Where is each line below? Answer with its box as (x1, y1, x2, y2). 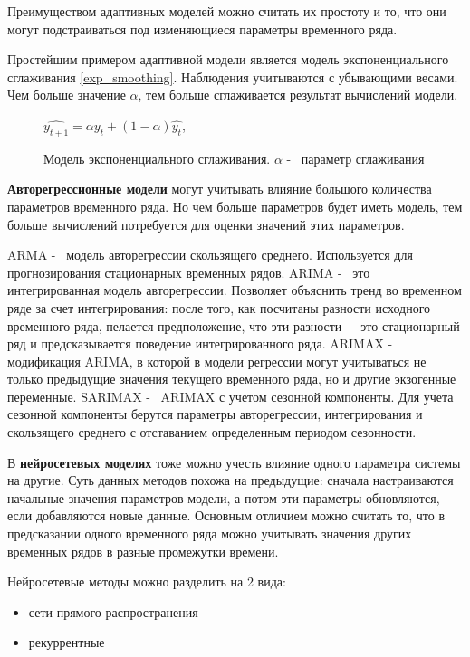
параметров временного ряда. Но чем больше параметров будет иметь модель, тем (7, 196, 463, 215)
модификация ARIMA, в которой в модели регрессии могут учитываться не (7, 351, 427, 370)
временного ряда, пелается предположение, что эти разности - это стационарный (7, 316, 460, 335)
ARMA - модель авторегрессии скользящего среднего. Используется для (7, 245, 413, 264)
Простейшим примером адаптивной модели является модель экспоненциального (7, 50, 449, 69)
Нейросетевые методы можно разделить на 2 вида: (7, 572, 286, 591)
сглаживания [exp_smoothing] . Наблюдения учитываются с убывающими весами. (7, 67, 458, 86)
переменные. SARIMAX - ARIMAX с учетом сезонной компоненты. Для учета (7, 386, 454, 405)
